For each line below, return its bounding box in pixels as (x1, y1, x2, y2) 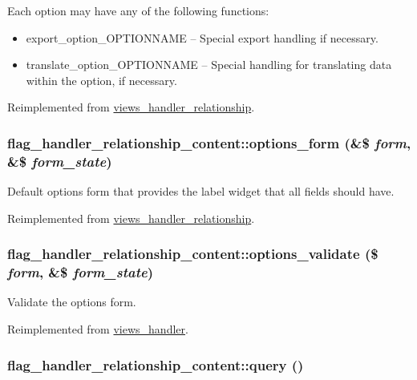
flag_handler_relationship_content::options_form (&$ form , (7, 132, 411, 152)
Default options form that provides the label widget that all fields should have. (7, 183, 395, 200)
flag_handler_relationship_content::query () (7, 354, 304, 374)
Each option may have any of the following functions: (7, 2, 269, 18)
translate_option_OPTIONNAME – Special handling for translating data (26, 56, 392, 73)
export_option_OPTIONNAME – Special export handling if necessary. (26, 29, 379, 46)
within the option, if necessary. (26, 71, 177, 88)
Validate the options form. (7, 293, 136, 310)
